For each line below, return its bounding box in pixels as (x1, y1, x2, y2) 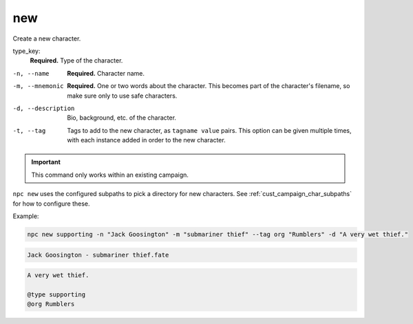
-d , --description (12, 104, 75, 112)
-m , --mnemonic (12, 83, 65, 90)
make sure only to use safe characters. (67, 91, 178, 100)
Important (31, 158, 61, 166)
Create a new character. (12, 34, 81, 43)
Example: (12, 212, 39, 220)
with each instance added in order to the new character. (67, 136, 226, 144)
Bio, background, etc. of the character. (67, 114, 177, 122)
